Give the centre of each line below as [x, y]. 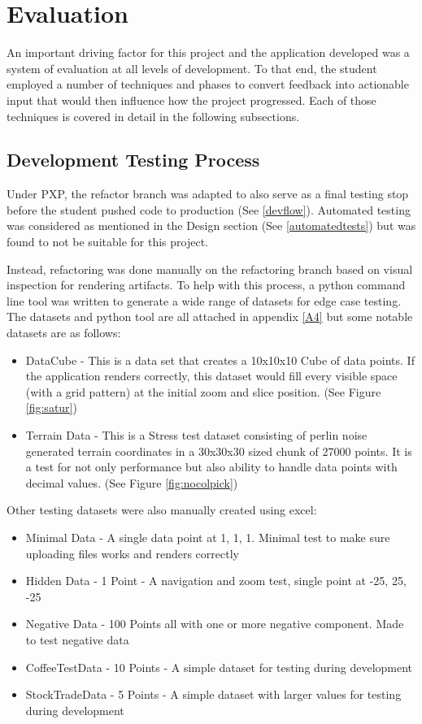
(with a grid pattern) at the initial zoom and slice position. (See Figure [203, 391]
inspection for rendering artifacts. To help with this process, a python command [206, 285]
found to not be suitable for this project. [107, 242]
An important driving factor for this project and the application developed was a [208, 52]
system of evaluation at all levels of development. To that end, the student [192, 68]
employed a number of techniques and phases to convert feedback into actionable [208, 84]
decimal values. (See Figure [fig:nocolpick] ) [132, 482]
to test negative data [77, 639]
